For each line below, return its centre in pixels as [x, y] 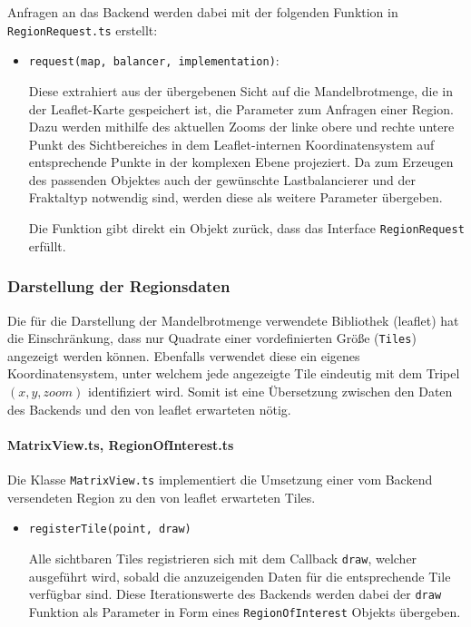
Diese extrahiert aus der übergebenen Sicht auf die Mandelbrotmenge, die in [241, 90]
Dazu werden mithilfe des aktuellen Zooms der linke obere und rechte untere [241, 127]
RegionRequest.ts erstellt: [83, 29]
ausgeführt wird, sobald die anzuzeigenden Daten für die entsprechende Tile [240, 576]
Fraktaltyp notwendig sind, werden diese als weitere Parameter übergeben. [235, 197]
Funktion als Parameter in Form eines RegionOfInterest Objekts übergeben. [245, 611]
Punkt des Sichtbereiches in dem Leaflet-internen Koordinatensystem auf [231, 144]
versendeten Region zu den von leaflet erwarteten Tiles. [162, 497]
